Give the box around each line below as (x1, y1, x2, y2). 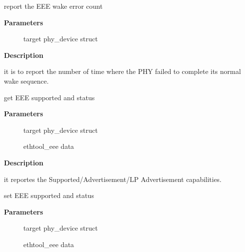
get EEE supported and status (4, 92, 95, 102)
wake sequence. (4, 75, 49, 86)
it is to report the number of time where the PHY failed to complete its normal (4, 66, 241, 76)
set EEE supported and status (4, 190, 94, 200)
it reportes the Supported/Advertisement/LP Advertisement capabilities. (4, 174, 222, 184)
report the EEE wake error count (4, 1, 103, 11)
